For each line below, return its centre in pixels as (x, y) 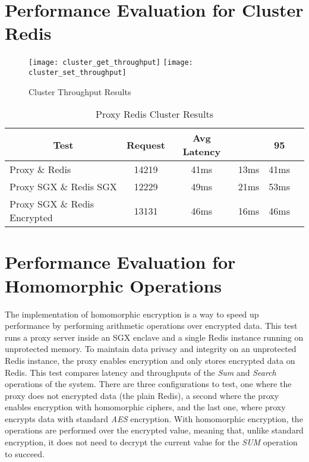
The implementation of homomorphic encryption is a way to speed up (132, 314)
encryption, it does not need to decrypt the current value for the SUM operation (151, 442)
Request (146, 144)
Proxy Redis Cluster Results (154, 114)
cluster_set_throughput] (78, 72)
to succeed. (25, 453)
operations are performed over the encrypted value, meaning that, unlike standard (154, 430)
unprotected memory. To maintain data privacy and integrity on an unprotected (151, 349)
